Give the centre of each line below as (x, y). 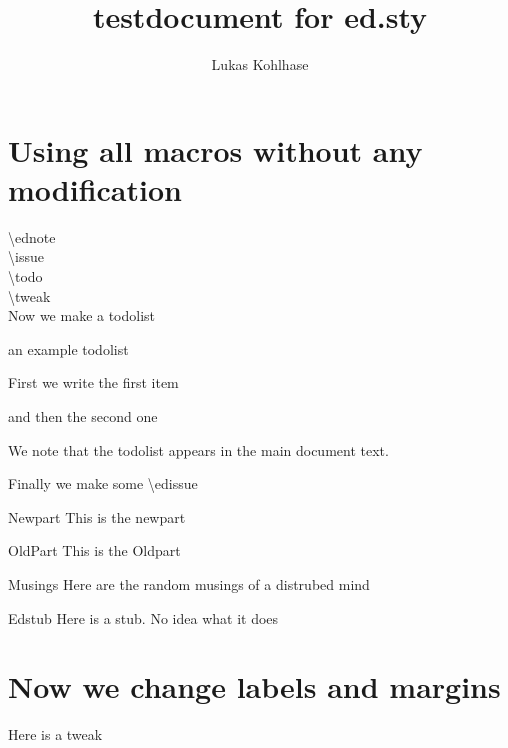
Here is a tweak (55, 734)
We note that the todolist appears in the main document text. (198, 449)
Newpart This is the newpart (97, 516)
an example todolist (68, 348)
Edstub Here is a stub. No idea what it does (143, 617)
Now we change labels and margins (254, 686)
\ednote (32, 236)
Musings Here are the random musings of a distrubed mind (189, 583)
